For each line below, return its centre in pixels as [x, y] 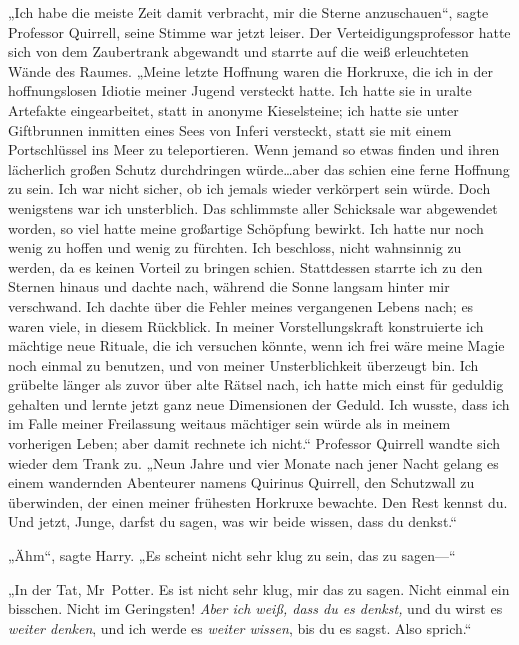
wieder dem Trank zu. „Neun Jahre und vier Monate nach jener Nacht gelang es [253, 462]
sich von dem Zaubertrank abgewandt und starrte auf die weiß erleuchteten [238, 51]
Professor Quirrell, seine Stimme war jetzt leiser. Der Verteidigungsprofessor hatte [259, 31]
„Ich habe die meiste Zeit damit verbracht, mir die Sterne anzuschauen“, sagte [248, 12]
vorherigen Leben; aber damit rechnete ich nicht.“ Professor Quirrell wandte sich [254, 443]
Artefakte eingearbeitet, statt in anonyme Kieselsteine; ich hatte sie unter [233, 109]
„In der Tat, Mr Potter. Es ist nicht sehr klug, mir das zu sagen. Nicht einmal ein [259, 588]
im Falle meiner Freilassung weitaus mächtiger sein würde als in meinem [229, 423]
